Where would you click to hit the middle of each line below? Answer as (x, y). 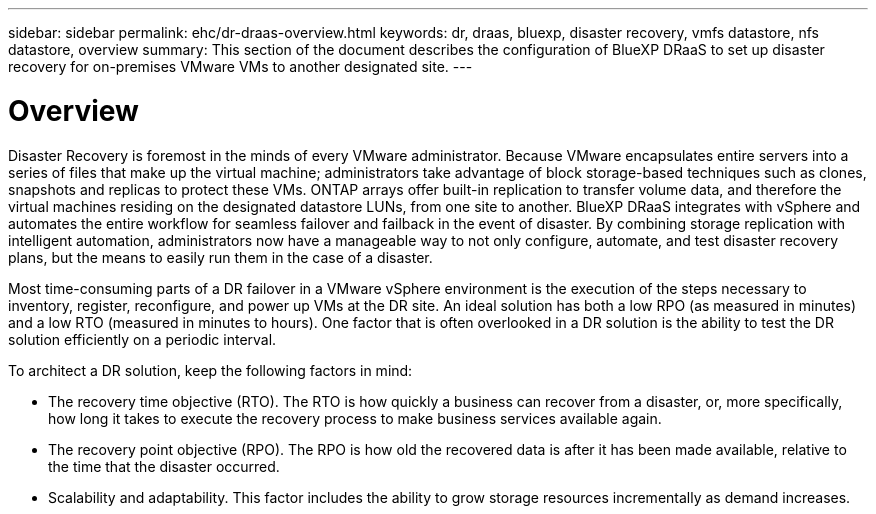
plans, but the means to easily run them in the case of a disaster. (220, 257)
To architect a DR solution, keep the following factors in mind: (210, 370)
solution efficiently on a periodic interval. (142, 339)
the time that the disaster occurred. (164, 466)
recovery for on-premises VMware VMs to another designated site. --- (240, 66)
